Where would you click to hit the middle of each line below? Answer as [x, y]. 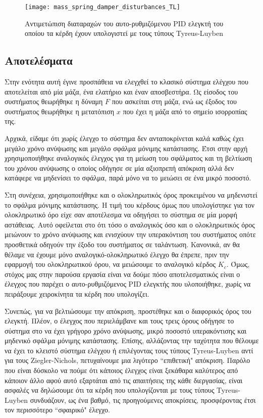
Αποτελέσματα [39, 60]
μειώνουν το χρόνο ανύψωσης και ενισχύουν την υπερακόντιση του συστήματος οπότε [130, 234]
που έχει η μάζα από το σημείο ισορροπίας [185, 111]
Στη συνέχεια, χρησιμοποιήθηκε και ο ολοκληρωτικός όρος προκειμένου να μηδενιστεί [131, 194]
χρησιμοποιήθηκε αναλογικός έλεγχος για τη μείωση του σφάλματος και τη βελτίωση [128, 158]
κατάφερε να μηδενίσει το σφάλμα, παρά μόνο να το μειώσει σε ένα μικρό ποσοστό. [128, 178]
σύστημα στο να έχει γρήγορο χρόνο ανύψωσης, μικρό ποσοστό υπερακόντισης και [126, 330]
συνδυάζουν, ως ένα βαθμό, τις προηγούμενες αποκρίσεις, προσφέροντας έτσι [143, 400]
